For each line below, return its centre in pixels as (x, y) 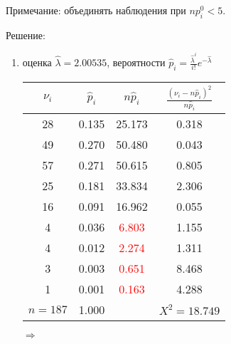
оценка (37, 62)
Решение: (26, 35)
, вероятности (136, 62)
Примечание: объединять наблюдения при (96, 10)
